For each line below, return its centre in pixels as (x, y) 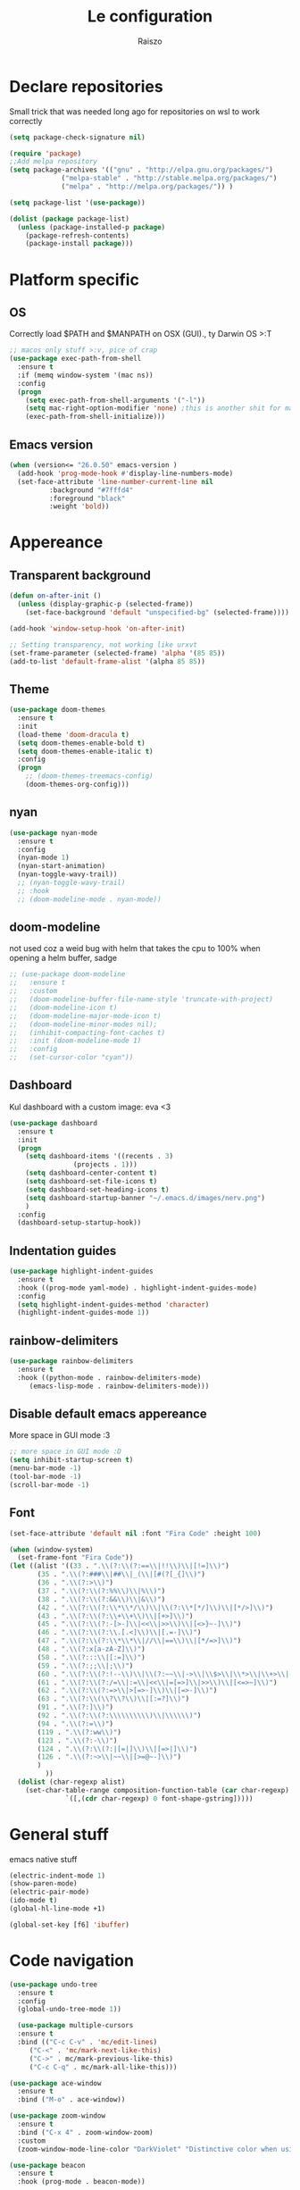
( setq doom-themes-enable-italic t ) (85, 751)
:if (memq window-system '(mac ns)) (85, 375)
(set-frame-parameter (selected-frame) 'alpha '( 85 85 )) (117, 653)
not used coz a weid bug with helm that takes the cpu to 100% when (135, 949)
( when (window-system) (51, 1550)
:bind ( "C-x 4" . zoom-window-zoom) (85, 2132)
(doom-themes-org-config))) (77, 785)
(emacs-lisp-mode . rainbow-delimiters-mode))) (119, 1386)
